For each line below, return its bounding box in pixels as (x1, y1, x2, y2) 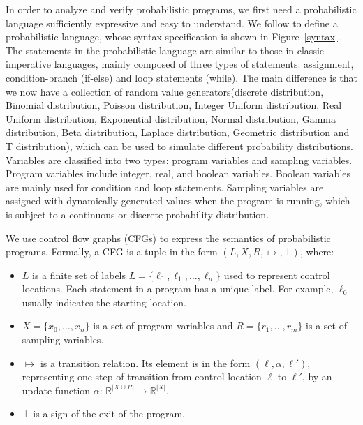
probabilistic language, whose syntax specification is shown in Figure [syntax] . (6, 29, 341, 44)
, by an (302, 369, 332, 384)
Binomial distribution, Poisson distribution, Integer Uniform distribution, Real (6, 98, 342, 112)
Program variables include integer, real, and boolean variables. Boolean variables (6, 166, 351, 181)
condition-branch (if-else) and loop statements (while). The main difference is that (6, 70, 357, 84)
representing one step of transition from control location (22, 369, 262, 384)
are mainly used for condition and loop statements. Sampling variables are (6, 179, 324, 194)
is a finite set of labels (32, 267, 126, 282)
